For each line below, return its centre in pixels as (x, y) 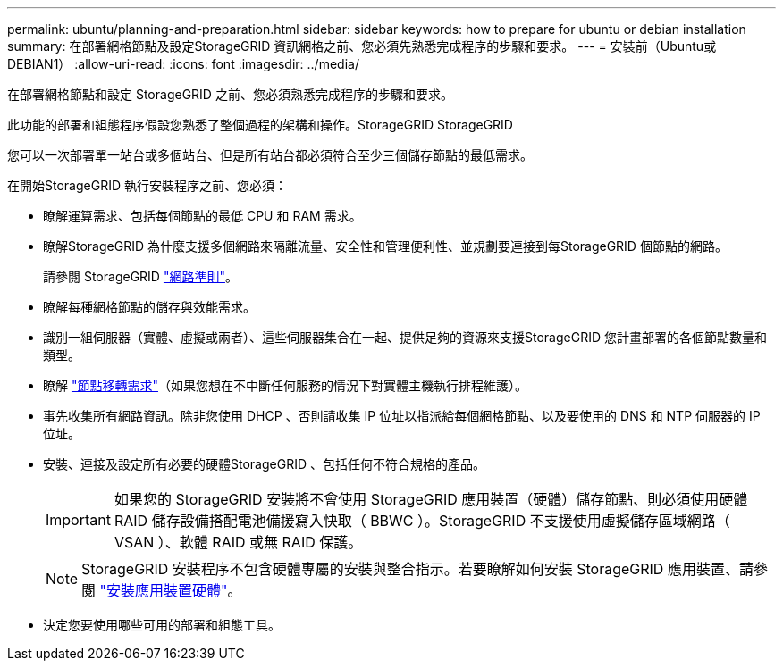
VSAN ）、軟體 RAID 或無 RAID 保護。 (238, 542)
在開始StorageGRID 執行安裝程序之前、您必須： (147, 185)
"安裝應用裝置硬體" (164, 590)
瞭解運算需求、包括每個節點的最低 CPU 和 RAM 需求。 (202, 216)
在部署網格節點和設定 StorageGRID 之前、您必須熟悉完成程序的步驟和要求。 (230, 94)
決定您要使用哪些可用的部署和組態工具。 (162, 625)
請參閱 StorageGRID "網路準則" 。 (140, 276)
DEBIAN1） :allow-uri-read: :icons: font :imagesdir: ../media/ (183, 64)
